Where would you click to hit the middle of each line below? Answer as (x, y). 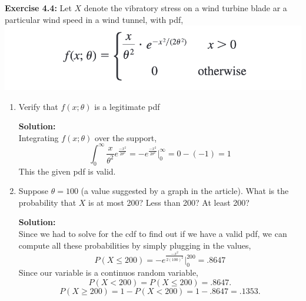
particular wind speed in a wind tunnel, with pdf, (94, 19)
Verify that (38, 106)
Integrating (39, 137)
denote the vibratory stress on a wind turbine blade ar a (185, 8)
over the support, (126, 137)
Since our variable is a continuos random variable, (109, 272)
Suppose (34, 191)
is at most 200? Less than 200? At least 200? (169, 202)
